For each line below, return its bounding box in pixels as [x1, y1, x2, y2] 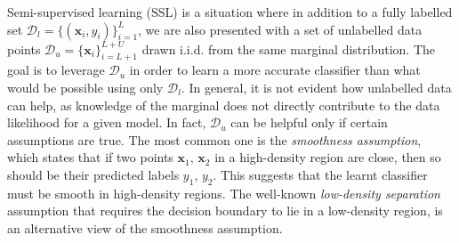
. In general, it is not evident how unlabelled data [181, 77, 452, 96]
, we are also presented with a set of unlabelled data [138, 20, 423, 38]
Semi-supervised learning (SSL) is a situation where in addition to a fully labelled [7, 3, 453, 20]
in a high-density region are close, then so [214, 148, 441, 166]
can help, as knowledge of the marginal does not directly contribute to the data [7, 95, 440, 114]
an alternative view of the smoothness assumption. [7, 218, 283, 237]
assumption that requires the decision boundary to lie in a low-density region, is [7, 201, 443, 220]
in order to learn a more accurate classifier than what [129, 61, 421, 79]
